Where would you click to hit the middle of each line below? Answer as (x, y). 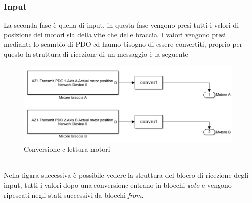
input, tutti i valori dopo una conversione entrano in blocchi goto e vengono (118, 185)
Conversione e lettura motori (67, 149)
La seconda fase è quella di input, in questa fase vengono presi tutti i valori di (122, 25)
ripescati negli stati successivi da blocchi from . (74, 194)
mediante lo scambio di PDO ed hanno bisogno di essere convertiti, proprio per (123, 44)
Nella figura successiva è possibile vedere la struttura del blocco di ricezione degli (126, 175)
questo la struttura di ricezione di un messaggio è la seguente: (97, 54)
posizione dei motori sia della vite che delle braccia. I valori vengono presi (115, 34)
